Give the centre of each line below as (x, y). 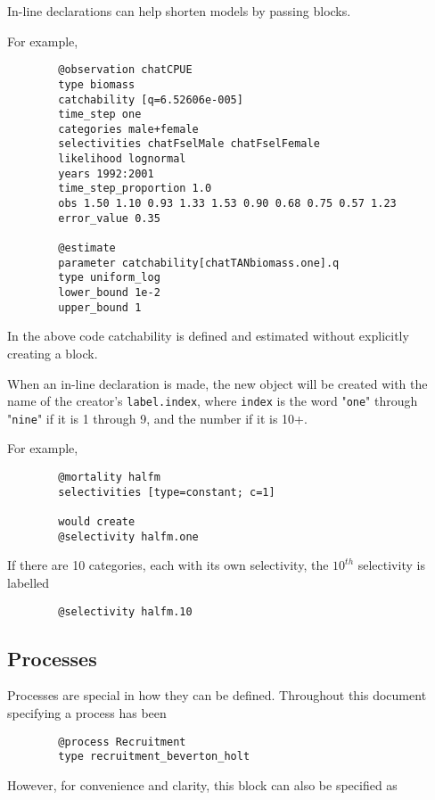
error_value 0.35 (109, 218)
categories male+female (128, 129)
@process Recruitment (122, 742)
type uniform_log (109, 278)
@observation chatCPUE (125, 70)
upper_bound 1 (100, 307)
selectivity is (391, 565)
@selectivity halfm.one (128, 536)
